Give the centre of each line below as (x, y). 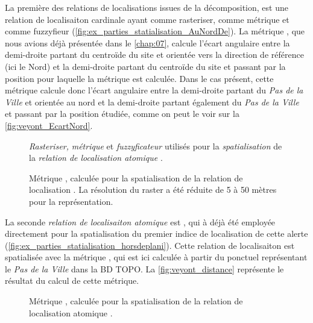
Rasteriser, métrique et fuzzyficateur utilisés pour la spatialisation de (156, 146)
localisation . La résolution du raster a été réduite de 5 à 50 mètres (153, 190)
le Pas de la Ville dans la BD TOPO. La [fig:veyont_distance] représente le (144, 268)
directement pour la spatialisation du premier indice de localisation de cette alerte (156, 234)
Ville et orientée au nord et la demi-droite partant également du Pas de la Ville (152, 102)
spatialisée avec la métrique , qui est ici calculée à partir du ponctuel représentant (156, 257)
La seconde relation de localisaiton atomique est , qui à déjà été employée (140, 221)
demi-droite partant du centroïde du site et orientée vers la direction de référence (154, 55)
